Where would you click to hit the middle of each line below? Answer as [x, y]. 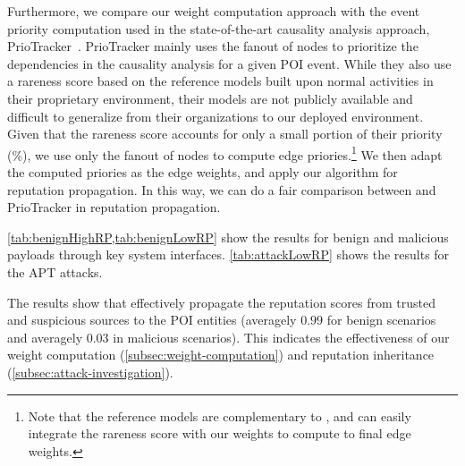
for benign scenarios [381, 320]
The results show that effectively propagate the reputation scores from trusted [221, 302]
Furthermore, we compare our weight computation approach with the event [214, 11]
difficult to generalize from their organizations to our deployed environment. [216, 116]
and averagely [45, 337]
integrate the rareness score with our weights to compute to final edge [220, 433]
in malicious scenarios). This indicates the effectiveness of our [281, 337]
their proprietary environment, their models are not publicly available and [210, 98]
